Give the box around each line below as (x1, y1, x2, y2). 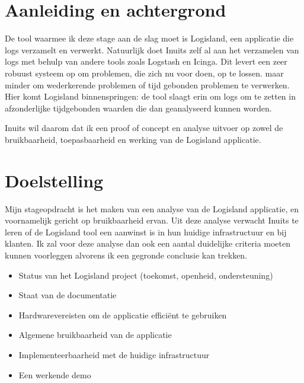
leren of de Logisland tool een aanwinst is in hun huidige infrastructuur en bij (5, 225, 287, 238)
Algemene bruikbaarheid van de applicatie (18, 328, 172, 341)
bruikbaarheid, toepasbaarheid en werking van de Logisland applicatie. (5, 133, 261, 145)
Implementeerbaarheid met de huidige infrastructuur (18, 348, 210, 360)
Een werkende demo (18, 368, 91, 381)
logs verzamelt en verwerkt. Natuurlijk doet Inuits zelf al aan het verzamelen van (5, 43, 299, 56)
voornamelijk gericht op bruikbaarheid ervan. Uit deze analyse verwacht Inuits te (5, 214, 299, 226)
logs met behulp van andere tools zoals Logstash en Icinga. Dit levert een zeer (5, 55, 287, 68)
